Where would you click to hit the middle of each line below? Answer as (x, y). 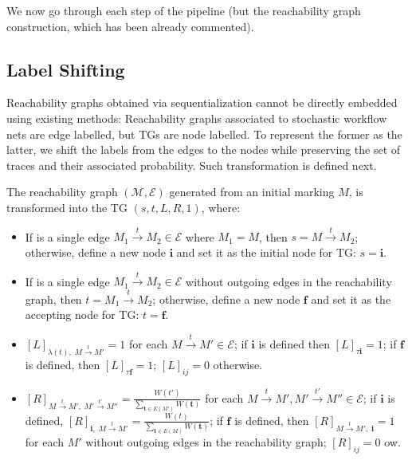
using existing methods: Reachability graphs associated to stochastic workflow (197, 118)
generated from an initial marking (252, 192)
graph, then (53, 299)
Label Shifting (66, 69)
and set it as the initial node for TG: (266, 252)
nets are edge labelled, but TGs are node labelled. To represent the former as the (204, 134)
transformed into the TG (67, 207)
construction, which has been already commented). (130, 26)
